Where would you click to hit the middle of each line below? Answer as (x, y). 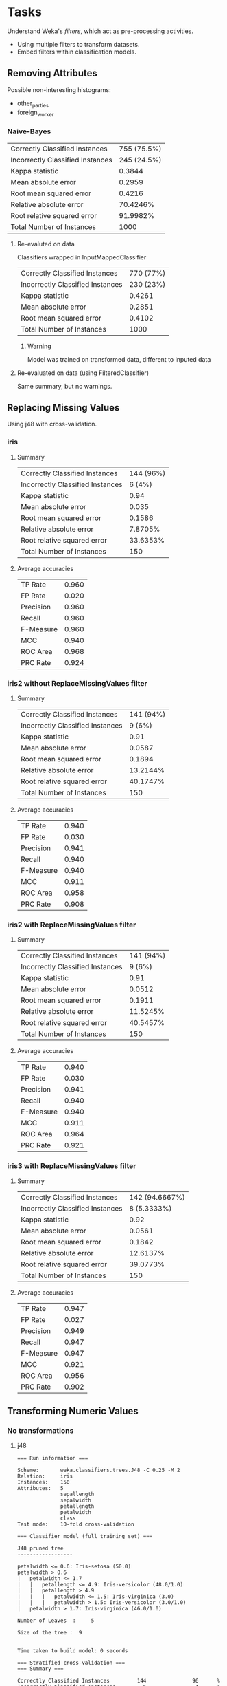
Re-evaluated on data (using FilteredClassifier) (83, 373)
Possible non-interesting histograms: (59, 89)
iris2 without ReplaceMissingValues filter (77, 683)
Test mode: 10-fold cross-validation (75, 1524)
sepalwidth (76, 1500)
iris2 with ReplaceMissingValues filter (72, 925)
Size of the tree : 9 (49, 1633)
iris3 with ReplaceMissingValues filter (72, 1166)
